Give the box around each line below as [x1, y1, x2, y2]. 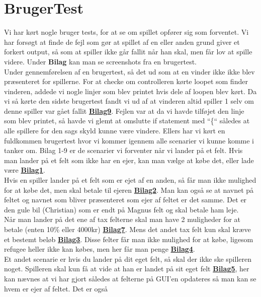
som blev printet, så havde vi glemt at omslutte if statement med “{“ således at [4, 115, 250, 126]
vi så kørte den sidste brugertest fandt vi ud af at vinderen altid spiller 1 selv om [4, 96, 254, 106]
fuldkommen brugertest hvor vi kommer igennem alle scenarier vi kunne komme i [4, 135, 254, 145]
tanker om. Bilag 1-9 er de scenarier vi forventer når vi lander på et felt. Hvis [4, 145, 243, 156]
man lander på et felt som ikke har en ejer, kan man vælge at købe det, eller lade [4, 155, 254, 165]
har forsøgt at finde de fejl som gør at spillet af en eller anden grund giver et [4, 36, 240, 47]
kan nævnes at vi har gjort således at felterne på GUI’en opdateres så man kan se [4, 273, 256, 283]
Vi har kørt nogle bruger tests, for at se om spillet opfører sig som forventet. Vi [4, 27, 249, 37]
